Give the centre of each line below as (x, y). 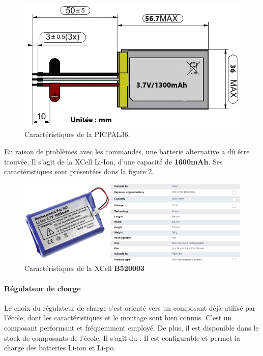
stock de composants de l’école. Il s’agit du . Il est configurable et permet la (122, 337)
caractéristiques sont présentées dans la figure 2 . (79, 171)
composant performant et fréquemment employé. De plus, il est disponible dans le (131, 327)
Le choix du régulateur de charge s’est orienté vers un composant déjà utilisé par (130, 307)
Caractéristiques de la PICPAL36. (77, 134)
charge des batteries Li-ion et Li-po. (60, 348)
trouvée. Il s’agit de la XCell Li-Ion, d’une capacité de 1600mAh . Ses (113, 161)
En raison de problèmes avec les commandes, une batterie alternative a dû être (127, 151)
